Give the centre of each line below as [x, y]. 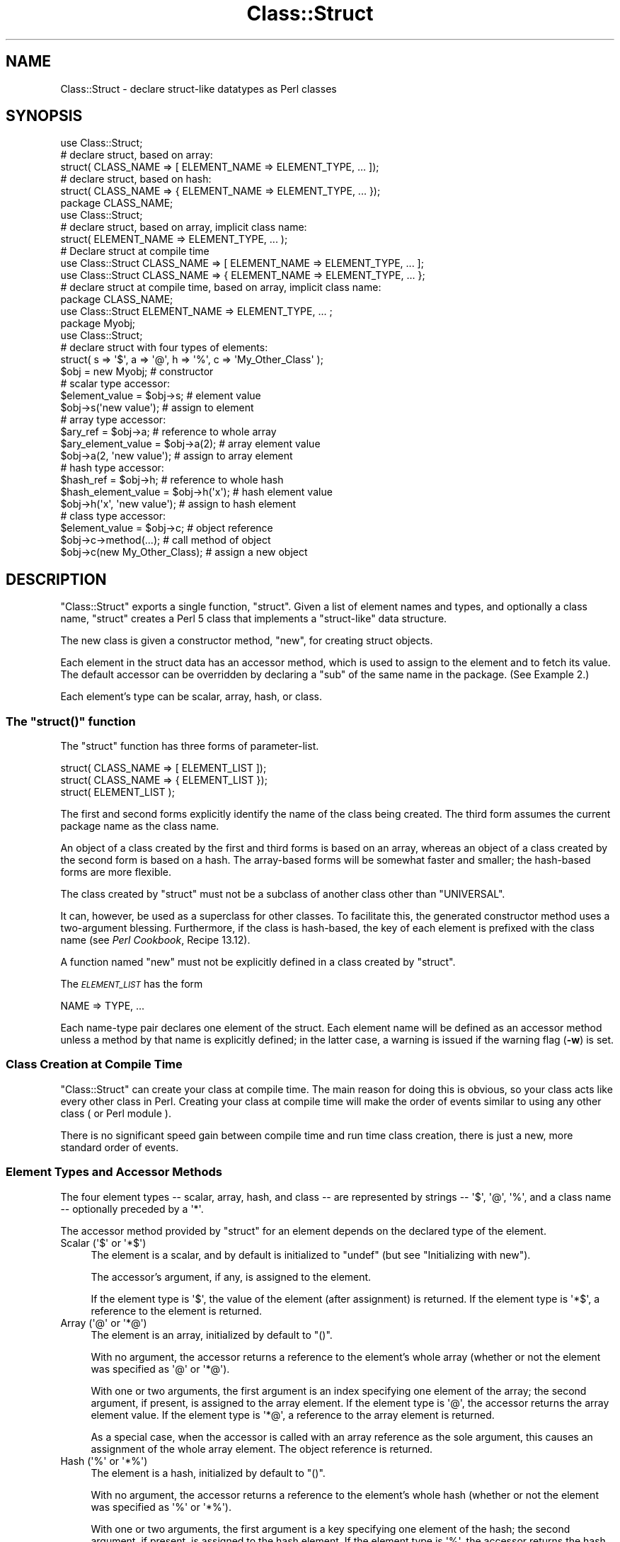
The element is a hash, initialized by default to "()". [208, 1473]
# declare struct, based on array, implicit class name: [184, 227]
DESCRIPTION [56, 579]
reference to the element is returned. [177, 1310]
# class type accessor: [113, 516]
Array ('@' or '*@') [104, 1323]
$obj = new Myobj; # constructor [137, 372]
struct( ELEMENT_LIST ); [117, 792]
